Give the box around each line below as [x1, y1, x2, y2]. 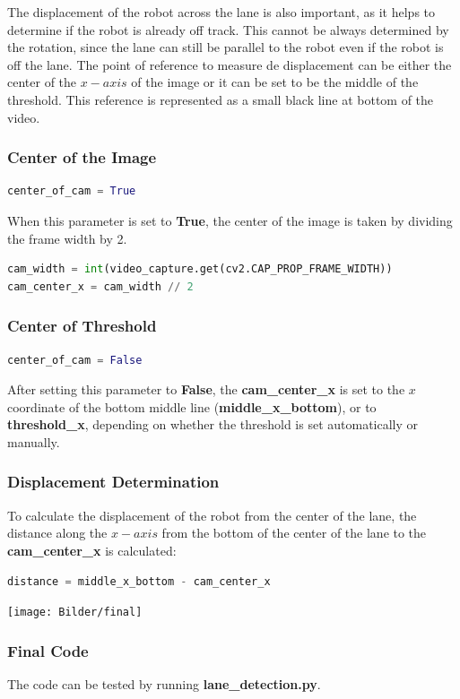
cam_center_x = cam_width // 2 [7, 280, 194, 293]
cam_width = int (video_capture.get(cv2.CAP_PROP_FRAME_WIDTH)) [7, 263, 393, 276]
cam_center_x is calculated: [7, 540, 177, 559]
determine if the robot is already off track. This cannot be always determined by [7, 20, 449, 39]
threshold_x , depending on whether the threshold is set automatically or [7, 415, 419, 434]
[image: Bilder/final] [7, 606, 143, 619]
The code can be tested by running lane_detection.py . [7, 675, 321, 693]
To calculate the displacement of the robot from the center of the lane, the [7, 505, 417, 524]
